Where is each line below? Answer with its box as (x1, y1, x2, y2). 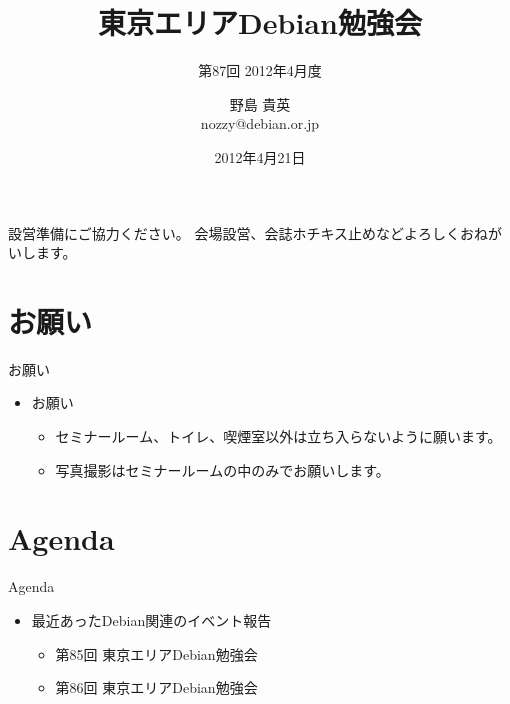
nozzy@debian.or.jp (200, 113, 320, 134)
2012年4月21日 (214, 146, 306, 167)
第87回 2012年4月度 (198, 60, 322, 81)
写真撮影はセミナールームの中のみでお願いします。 (55, 459, 390, 480)
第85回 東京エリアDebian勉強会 (55, 643, 258, 664)
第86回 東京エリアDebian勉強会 (55, 677, 258, 698)
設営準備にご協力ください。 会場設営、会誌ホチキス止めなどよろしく (8, 222, 460, 243)
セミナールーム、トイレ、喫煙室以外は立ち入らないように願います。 (55, 426, 502, 446)
